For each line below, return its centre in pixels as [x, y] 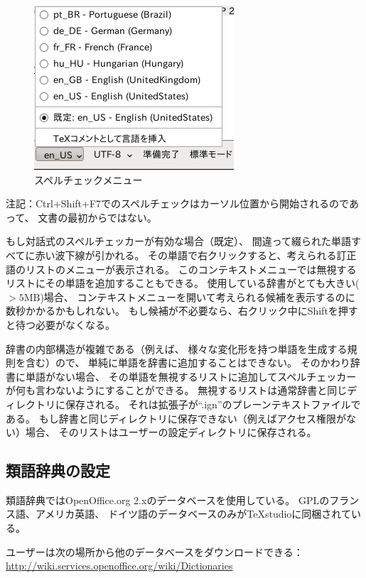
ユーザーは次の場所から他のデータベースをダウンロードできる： [155, 551]
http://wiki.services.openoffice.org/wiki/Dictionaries [119, 566]
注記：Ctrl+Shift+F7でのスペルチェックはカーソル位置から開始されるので [177, 203]
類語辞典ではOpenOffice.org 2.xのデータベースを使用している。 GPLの [168, 500]
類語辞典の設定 [58, 470]
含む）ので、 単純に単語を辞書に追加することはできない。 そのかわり [188, 362]
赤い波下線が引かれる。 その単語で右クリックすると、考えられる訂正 [196, 255]
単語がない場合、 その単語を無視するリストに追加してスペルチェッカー [191, 376]
